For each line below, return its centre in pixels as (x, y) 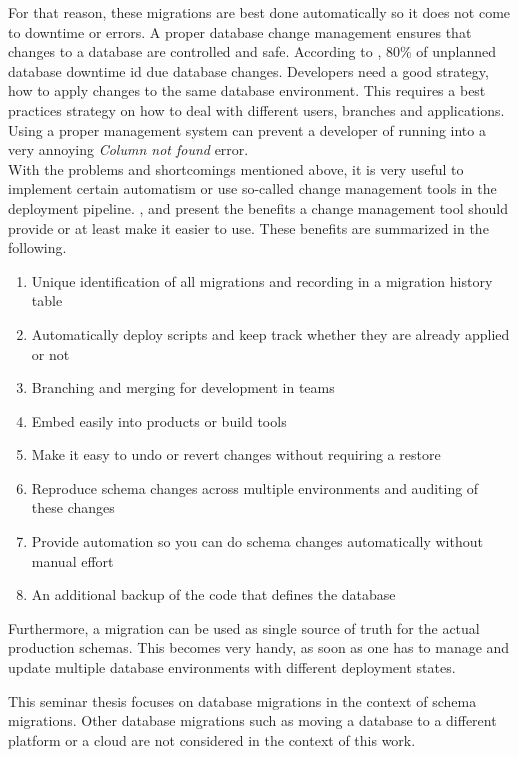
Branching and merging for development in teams (183, 387)
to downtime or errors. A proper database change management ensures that (240, 31)
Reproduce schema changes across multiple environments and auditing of (255, 487)
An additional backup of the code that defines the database (213, 594)
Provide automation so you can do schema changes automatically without (257, 541)
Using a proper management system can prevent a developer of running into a (247, 129)
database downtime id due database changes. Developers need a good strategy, (248, 70)
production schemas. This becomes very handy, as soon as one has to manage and (259, 647)
